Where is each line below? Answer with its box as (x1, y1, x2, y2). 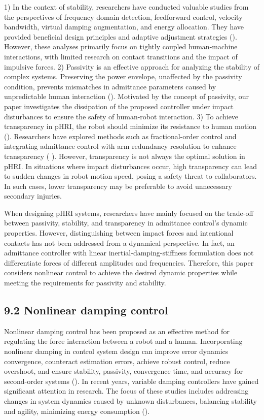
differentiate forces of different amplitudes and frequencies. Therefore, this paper (4, 257, 254, 268)
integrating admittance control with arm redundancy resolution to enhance (4, 141, 237, 151)
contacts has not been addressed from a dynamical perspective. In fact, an (4, 237, 235, 248)
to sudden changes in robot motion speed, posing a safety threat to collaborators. (4, 171, 257, 181)
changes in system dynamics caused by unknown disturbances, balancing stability (4, 395, 257, 406)
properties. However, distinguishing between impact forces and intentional (4, 228, 234, 238)
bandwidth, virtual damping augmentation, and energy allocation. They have (4, 21, 244, 32)
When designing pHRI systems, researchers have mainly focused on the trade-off (4, 207, 253, 218)
